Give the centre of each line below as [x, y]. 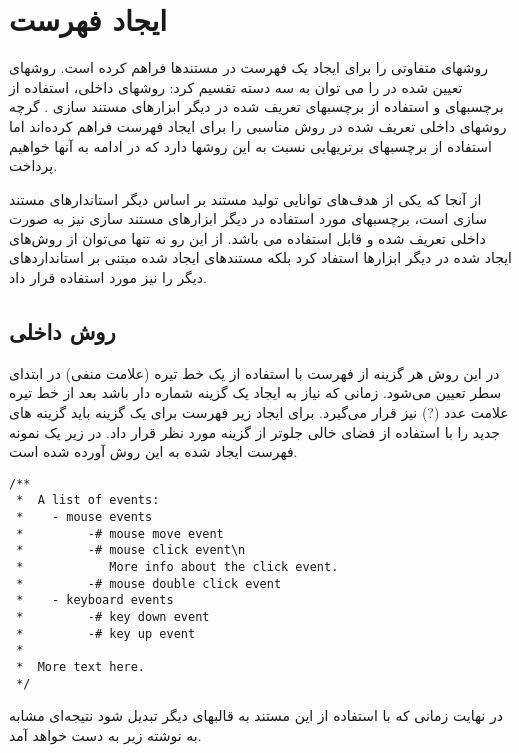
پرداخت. [33, 165]
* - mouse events [84, 517]
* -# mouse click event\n [131, 550]
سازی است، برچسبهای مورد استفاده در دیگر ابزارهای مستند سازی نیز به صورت [248, 218]
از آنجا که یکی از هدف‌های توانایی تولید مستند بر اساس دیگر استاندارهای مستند [245, 198]
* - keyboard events [95, 600]
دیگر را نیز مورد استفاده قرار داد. [108, 277]
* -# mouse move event [120, 533]
